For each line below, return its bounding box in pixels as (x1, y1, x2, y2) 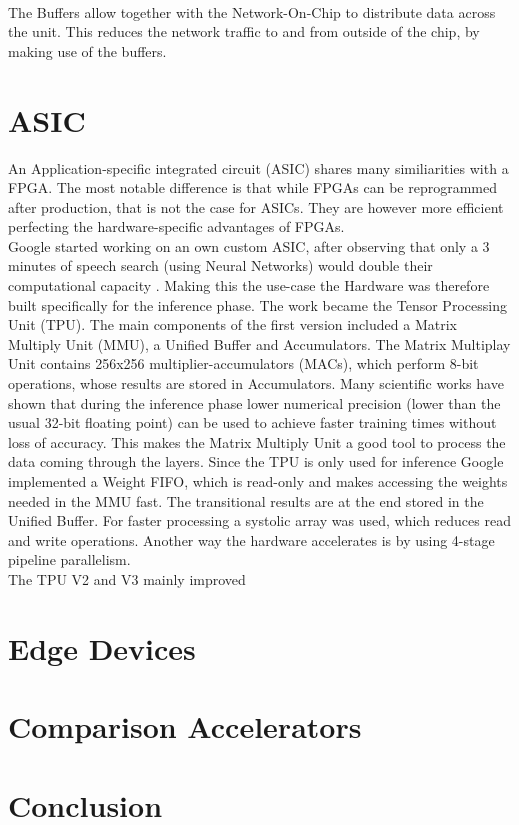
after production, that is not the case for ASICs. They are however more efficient (8, 196, 504, 217)
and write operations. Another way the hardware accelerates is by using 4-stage (8, 529, 495, 550)
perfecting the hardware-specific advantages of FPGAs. (8, 216, 345, 237)
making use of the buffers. (8, 40, 167, 61)
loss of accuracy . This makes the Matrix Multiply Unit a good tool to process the (8, 431, 506, 452)
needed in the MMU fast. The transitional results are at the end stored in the (8, 490, 484, 511)
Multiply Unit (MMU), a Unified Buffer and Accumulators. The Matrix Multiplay (8, 333, 511, 354)
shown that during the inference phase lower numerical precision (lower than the (8, 392, 501, 413)
